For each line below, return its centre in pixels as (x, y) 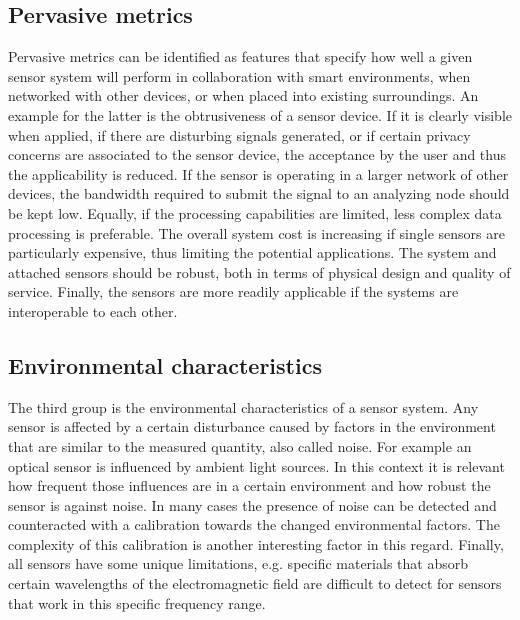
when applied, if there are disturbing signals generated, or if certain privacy (239, 134)
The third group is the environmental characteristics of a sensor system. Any (243, 406)
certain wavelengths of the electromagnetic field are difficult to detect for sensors (255, 583)
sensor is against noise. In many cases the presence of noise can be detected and (252, 504)
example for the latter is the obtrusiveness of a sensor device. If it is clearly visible (260, 114)
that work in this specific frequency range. (137, 602)
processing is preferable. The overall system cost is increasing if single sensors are (256, 232)
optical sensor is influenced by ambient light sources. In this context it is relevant (256, 465)
